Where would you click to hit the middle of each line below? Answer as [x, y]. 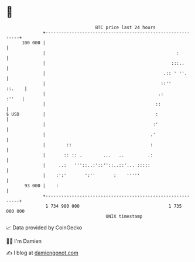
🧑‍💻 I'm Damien [24, 241]
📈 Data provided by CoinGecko [44, 228]
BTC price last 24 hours [126, 27]
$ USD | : [82, 114]
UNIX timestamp [124, 216]
